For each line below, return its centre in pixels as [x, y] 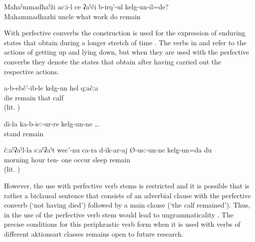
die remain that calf [34, 97]
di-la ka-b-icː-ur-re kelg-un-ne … [52, 123]
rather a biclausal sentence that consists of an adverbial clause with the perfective [127, 195]
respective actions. [32, 71]
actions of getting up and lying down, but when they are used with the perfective [127, 52]
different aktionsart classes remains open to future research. [94, 233]
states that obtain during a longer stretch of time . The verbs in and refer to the [125, 42]
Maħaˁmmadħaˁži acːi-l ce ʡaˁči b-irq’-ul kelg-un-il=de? [86, 6]
